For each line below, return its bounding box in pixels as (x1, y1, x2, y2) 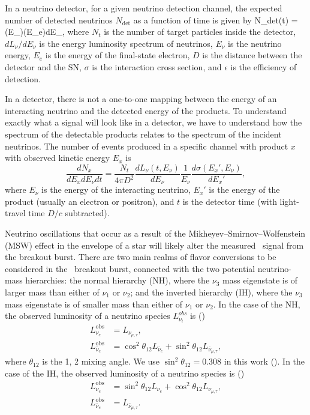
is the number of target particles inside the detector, (104, 25, 296, 38)
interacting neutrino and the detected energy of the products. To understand (5, 104, 287, 117)
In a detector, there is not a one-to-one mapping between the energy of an (5, 92, 277, 105)
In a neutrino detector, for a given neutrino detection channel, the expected (5, 2, 282, 14)
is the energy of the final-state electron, (45, 49, 190, 61)
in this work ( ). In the (224, 355, 305, 368)
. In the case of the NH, (213, 297, 300, 310)
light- (279, 195, 299, 207)
